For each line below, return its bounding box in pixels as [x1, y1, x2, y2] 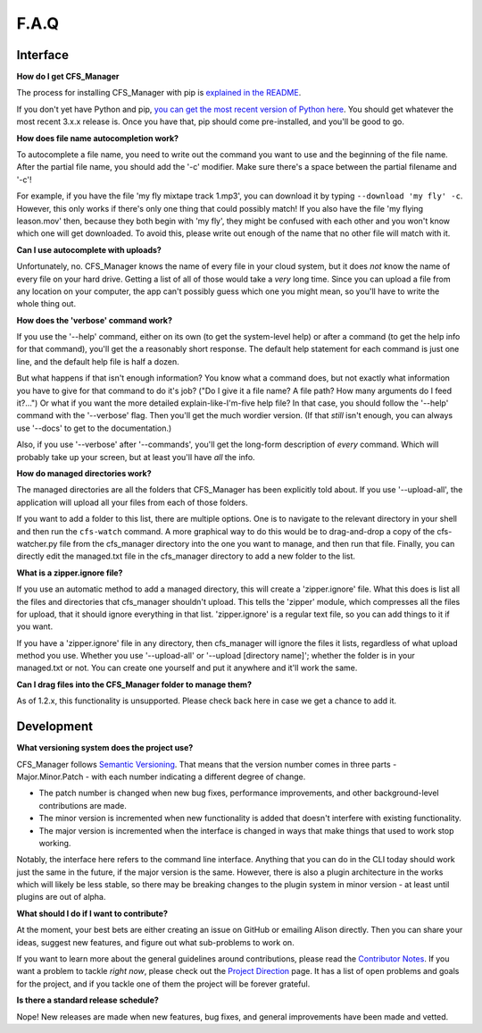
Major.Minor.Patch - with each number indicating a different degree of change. [16, 771, 306, 782]
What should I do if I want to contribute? [16, 908, 169, 919]
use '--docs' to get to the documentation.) [16, 423, 172, 433]
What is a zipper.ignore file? [16, 567, 123, 578]
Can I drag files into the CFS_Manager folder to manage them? [16, 679, 252, 690]
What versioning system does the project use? [16, 743, 194, 753]
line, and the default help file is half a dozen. [16, 356, 180, 366]
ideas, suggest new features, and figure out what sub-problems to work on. [16, 936, 295, 947]
